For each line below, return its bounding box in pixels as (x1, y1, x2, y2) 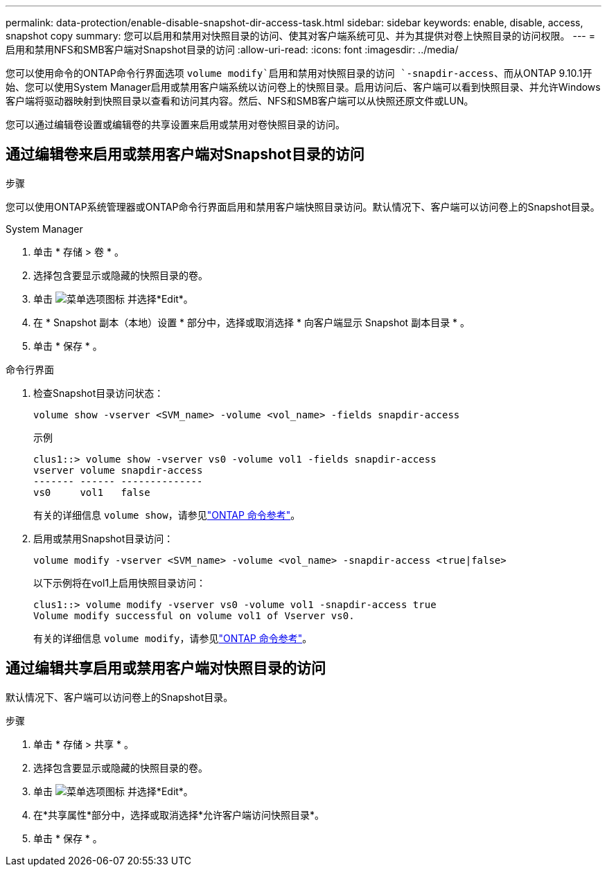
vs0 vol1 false (33, 486, 150, 498)
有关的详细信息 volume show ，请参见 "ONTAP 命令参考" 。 (33, 508, 301, 521)
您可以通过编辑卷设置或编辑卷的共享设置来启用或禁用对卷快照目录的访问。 (6, 118, 345, 130)
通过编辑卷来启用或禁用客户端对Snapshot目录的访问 (6, 145, 364, 163)
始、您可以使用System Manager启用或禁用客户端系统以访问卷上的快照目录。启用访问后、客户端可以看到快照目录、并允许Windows (6, 81, 601, 93)
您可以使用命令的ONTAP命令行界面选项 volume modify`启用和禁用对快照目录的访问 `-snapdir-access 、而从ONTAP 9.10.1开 (6, 67, 592, 79)
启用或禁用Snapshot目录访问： (33, 532, 174, 544)
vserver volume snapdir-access (33, 464, 203, 476)
